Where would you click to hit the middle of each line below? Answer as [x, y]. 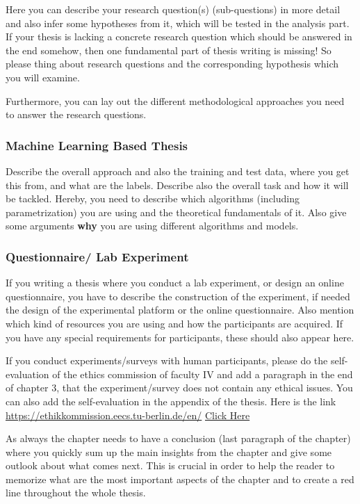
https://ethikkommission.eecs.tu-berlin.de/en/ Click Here [128, 415]
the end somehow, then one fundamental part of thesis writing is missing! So [169, 50]
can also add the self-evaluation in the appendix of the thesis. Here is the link [171, 401]
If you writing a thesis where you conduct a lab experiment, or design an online [175, 283]
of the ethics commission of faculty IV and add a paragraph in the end [203, 374]
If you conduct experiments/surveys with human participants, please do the [167, 360]
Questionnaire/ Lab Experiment [97, 256]
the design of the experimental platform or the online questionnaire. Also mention [180, 310]
